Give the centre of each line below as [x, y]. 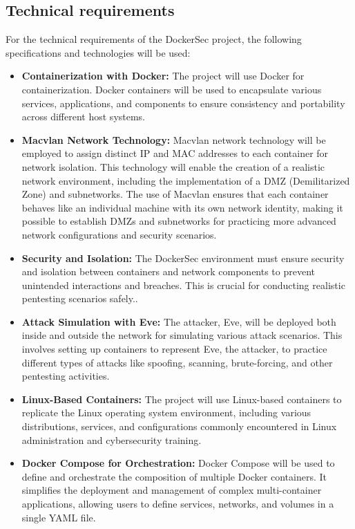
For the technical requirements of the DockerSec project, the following [154, 39]
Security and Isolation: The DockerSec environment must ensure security [183, 258]
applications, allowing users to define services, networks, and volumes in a [178, 504]
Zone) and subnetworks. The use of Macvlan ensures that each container [175, 194]
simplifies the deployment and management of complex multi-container [172, 490]
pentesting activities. [66, 376]
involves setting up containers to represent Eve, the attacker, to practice [174, 349]
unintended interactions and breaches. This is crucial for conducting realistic [183, 285]
